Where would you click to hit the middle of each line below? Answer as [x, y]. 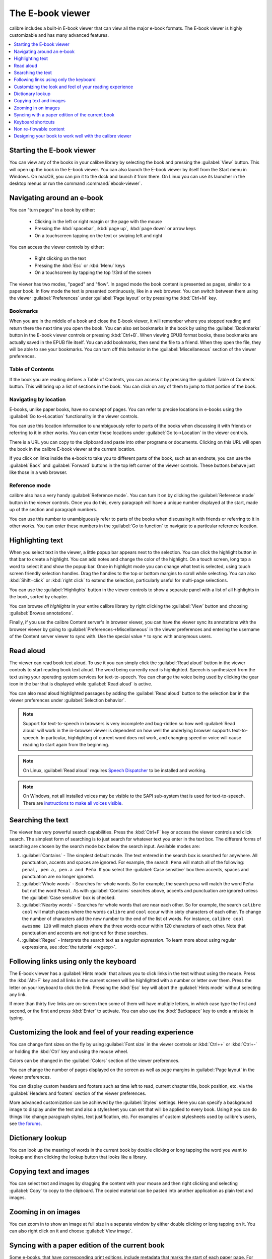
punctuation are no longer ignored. [58, 877]
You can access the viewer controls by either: [57, 247]
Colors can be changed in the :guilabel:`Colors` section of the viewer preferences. [94, 1061]
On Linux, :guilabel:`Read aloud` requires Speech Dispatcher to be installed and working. [115, 770]
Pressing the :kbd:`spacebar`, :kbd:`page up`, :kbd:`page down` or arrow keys [115, 229]
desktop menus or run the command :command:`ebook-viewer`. [76, 183]
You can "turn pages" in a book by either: [52, 210]
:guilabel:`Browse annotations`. [42, 613]
